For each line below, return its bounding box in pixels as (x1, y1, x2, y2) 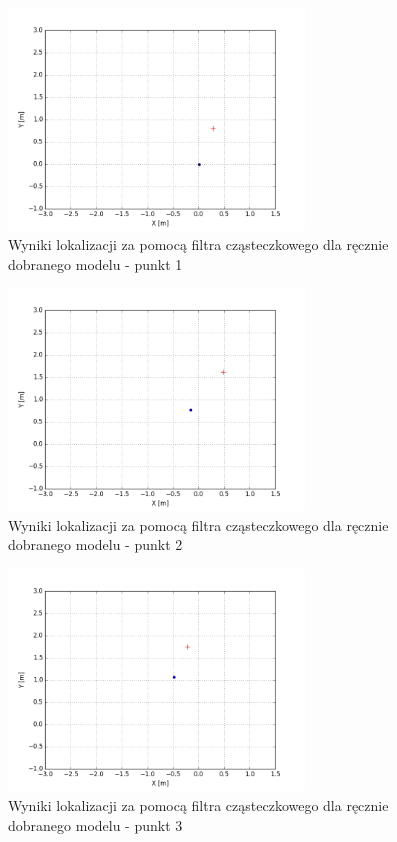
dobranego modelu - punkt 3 (8, 814, 183, 835)
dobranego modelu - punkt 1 (8, 253, 183, 274)
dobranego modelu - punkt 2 (8, 534, 183, 555)
